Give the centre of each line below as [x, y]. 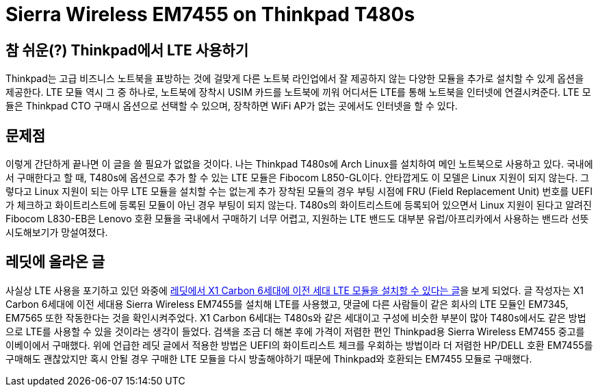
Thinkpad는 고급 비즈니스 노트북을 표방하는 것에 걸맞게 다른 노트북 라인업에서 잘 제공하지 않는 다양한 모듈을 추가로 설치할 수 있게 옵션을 [295, 79]
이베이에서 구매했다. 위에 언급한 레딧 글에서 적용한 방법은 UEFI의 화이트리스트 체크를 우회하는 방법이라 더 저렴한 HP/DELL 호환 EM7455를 [299, 345]
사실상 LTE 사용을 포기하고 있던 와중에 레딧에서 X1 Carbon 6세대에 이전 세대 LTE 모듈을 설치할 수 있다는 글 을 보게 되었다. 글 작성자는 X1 [295, 290]
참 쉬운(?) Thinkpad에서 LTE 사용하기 [127, 50]
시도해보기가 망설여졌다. [57, 233]
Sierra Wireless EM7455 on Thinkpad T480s [210, 14]
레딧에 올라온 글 [55, 262]
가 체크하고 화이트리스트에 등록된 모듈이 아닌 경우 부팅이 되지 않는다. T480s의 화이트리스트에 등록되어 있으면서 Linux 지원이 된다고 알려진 [299, 205]
